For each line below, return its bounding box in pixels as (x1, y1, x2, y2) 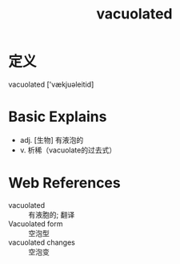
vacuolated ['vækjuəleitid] (8, 79, 94, 89)
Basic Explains (8, 108, 107, 126)
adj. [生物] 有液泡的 (19, 135, 84, 144)
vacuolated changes (8, 238, 76, 247)
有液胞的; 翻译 (28, 209, 75, 219)
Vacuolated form (8, 218, 63, 229)
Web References (8, 174, 122, 193)
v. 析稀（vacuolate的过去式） (19, 145, 117, 155)
